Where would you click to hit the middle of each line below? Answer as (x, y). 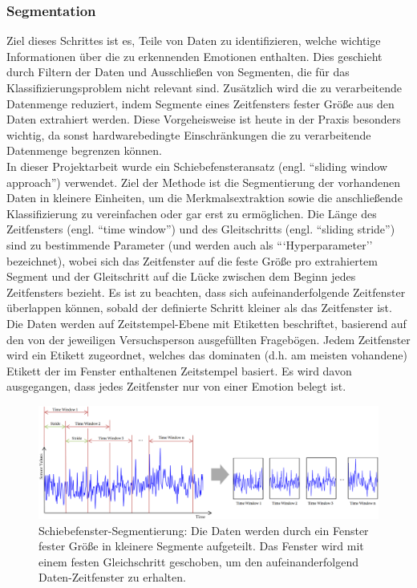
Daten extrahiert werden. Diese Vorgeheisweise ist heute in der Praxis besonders (204, 119)
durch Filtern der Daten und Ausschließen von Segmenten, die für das (178, 72)
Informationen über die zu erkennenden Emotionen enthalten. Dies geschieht (194, 56)
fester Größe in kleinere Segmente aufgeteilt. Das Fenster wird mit (201, 546)
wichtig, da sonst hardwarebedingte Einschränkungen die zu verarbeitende (189, 134)
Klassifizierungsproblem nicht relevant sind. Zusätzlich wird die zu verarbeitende (204, 87)
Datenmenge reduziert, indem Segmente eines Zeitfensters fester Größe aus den (200, 103)
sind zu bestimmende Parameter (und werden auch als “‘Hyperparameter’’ (190, 244)
